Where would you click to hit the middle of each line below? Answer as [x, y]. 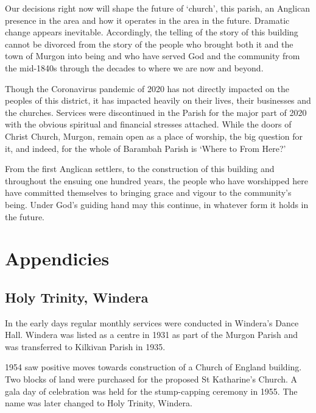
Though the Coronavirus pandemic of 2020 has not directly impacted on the [147, 88]
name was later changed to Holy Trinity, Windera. [99, 403]
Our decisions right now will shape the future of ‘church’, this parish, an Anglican [158, 8]
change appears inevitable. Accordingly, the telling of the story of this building [152, 32]
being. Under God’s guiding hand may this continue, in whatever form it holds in [157, 204]
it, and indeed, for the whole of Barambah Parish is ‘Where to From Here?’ [146, 148]
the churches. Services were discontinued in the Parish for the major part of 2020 [156, 112]
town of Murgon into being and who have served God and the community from [153, 56]
